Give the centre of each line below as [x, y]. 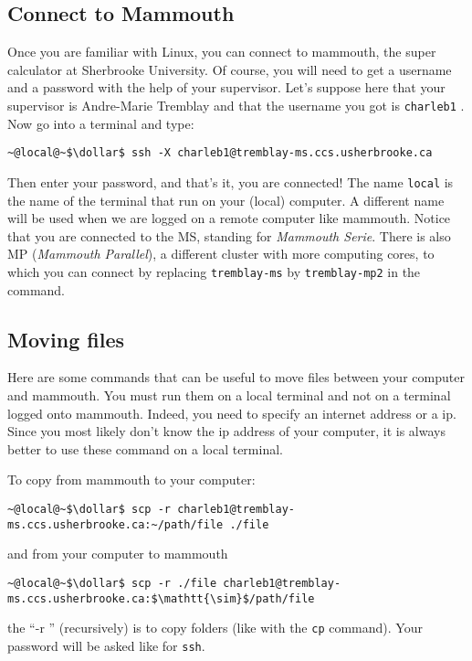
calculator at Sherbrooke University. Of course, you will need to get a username [230, 69]
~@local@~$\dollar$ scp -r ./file [112, 583]
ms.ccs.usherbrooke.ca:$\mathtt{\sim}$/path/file [161, 598]
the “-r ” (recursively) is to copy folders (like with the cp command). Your [215, 628]
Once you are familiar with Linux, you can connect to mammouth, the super [222, 52]
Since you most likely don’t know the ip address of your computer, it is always [226, 431]
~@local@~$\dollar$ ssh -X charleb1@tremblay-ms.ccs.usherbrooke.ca [220, 153]
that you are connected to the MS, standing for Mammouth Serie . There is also [229, 235]
